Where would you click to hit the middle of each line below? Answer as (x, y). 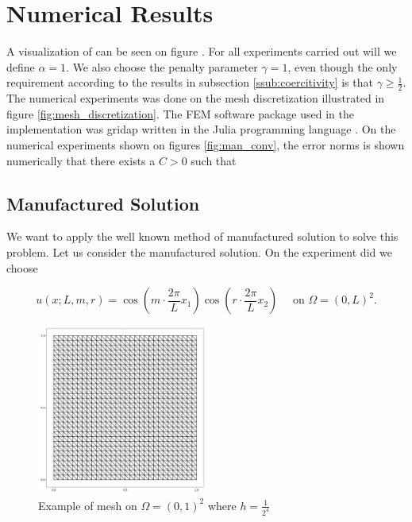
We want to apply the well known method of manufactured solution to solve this (202, 236)
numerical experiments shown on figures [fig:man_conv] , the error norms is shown (206, 144)
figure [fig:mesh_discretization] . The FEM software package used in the (180, 113)
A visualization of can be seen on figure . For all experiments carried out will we (202, 51)
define (21, 66)
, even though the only (343, 66)
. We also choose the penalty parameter (162, 66)
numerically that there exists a (81, 160)
